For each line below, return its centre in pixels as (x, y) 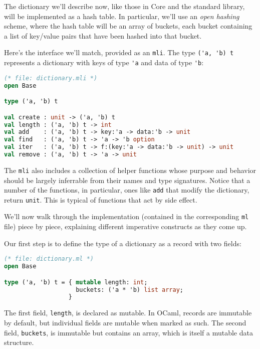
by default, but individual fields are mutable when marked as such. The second (125, 322)
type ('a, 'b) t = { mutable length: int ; (76, 282)
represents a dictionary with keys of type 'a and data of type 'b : (104, 62)
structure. (19, 342)
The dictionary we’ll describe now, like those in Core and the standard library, (124, 6)
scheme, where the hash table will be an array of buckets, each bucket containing (128, 26)
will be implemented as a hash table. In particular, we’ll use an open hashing (122, 16)
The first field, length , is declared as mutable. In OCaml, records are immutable (128, 313)
